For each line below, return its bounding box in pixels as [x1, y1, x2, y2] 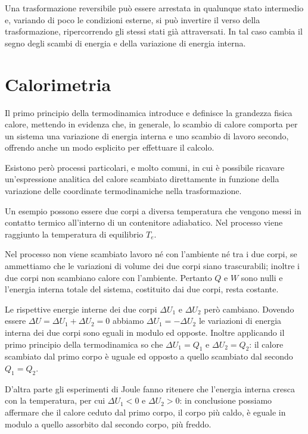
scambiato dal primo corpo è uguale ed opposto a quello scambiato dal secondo [5, 350, 293, 363]
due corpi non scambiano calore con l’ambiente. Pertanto [5, 271, 212, 283]
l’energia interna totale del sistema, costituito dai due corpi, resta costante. [5, 283, 279, 295]
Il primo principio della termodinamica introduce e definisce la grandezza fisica [5, 106, 293, 118]
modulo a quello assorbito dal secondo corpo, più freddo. [5, 417, 211, 430]
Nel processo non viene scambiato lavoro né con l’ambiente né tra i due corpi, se [5, 248, 297, 260]
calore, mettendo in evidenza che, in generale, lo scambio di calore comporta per [5, 118, 298, 130]
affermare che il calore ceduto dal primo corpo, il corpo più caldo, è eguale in [5, 405, 286, 418]
